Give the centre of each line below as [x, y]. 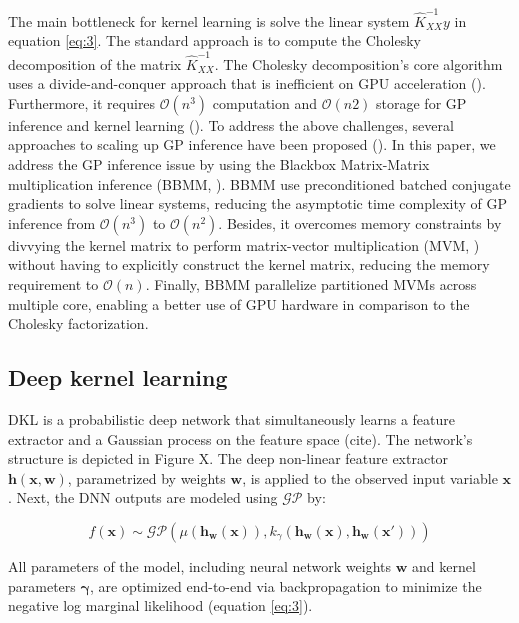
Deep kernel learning [118, 377]
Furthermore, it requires [82, 102]
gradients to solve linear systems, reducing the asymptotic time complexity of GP [257, 203]
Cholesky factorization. [78, 323]
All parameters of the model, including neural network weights [199, 565]
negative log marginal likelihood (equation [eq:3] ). [160, 605]
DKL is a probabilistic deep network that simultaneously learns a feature [231, 418]
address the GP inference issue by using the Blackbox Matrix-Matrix [219, 164]
